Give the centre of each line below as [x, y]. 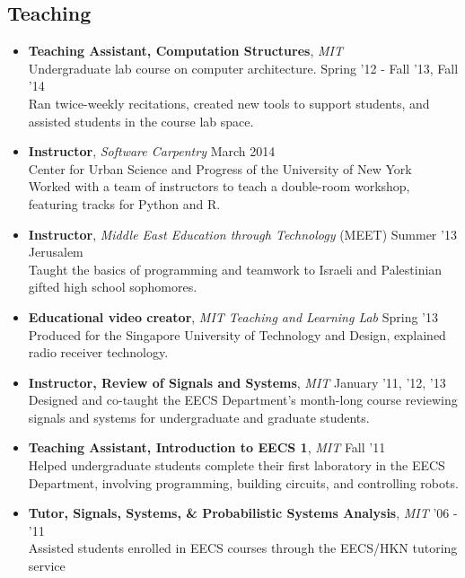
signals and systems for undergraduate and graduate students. [199, 417]
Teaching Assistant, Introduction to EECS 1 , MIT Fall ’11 [207, 447]
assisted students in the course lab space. [141, 121]
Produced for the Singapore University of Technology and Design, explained [237, 334]
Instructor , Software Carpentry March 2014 [152, 151]
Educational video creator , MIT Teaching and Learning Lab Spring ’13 [233, 316]
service [47, 566]
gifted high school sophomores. [113, 287]
